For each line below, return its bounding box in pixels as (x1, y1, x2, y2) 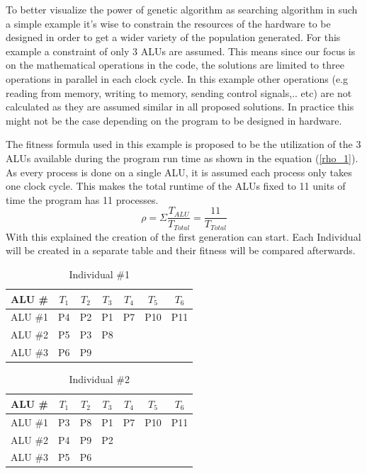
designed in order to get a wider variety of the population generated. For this (6, 30, 341, 45)
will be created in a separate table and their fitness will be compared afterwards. (6, 243, 356, 258)
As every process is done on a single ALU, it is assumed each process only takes (6, 164, 352, 179)
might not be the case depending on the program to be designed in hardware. (6, 113, 342, 127)
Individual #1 (69, 267, 130, 282)
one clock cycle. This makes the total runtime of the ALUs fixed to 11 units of (6, 178, 346, 193)
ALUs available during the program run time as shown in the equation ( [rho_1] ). (6, 150, 358, 165)
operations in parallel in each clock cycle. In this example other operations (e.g (6, 71, 348, 86)
